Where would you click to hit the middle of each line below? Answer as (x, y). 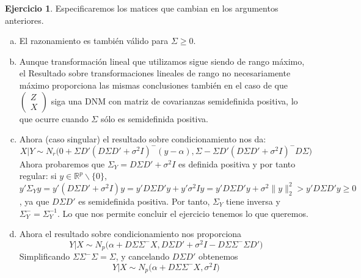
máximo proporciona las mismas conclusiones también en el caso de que (153, 85)
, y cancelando (143, 256)
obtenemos (218, 256)
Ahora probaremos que (62, 163)
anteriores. (24, 20)
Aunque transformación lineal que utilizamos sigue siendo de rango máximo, (162, 61)
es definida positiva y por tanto (237, 163)
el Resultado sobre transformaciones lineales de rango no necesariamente (155, 73)
